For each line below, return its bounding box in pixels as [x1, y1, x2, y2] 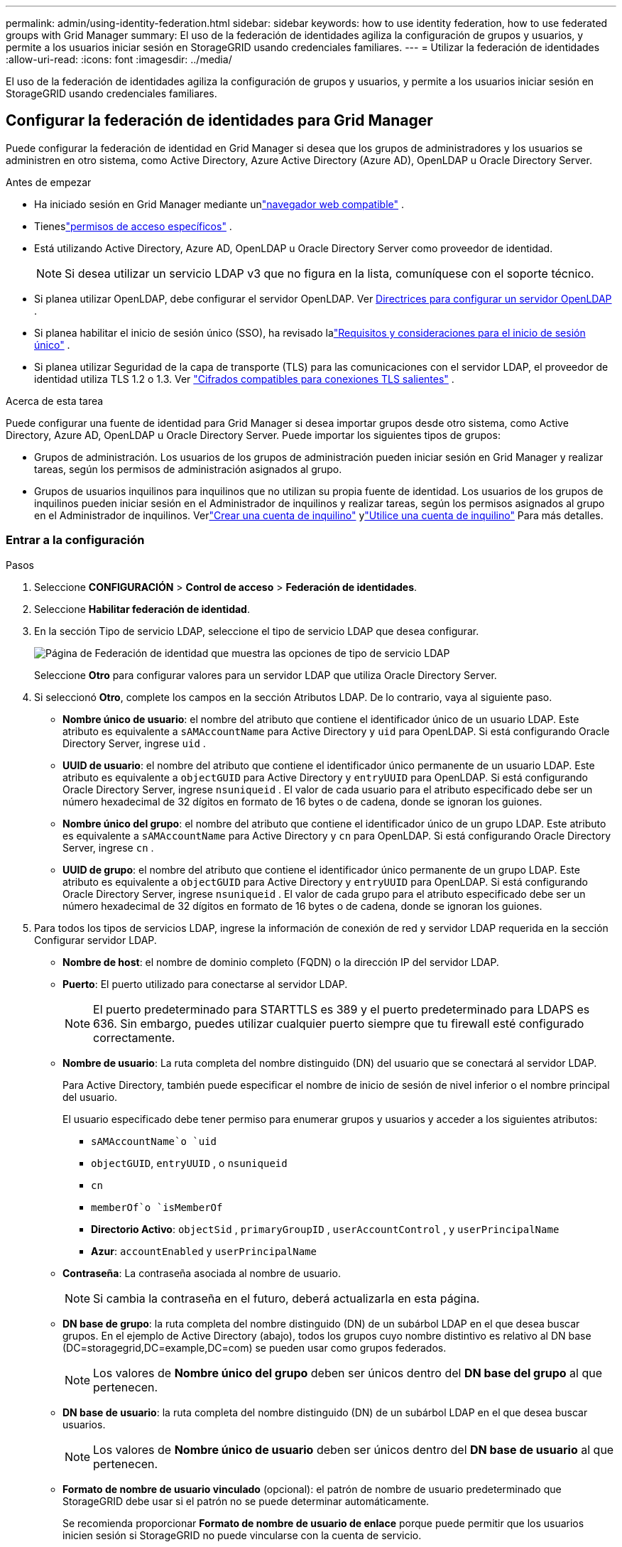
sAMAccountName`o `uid [91, 1135, 217, 1147]
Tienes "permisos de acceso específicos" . [34, 219, 232, 232]
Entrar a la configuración [6, 533, 145, 548]
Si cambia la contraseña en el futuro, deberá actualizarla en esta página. [93, 1291, 480, 1306]
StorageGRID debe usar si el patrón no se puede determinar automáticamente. [62, 1494, 430, 1507]
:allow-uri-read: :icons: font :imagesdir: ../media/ [6, 53, 232, 65]
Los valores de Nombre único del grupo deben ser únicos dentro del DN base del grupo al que [93, 1365, 602, 1380]
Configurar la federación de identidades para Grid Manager [6, 112, 433, 130]
